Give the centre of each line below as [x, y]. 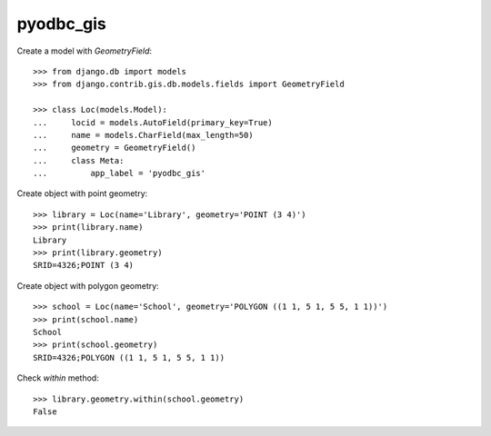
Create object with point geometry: [82, 193]
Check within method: [58, 378]
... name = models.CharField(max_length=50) [143, 135]
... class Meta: [79, 160]
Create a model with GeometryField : [85, 51]
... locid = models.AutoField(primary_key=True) [153, 122]
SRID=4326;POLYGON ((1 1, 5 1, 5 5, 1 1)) [129, 357]
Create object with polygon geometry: [88, 285]
